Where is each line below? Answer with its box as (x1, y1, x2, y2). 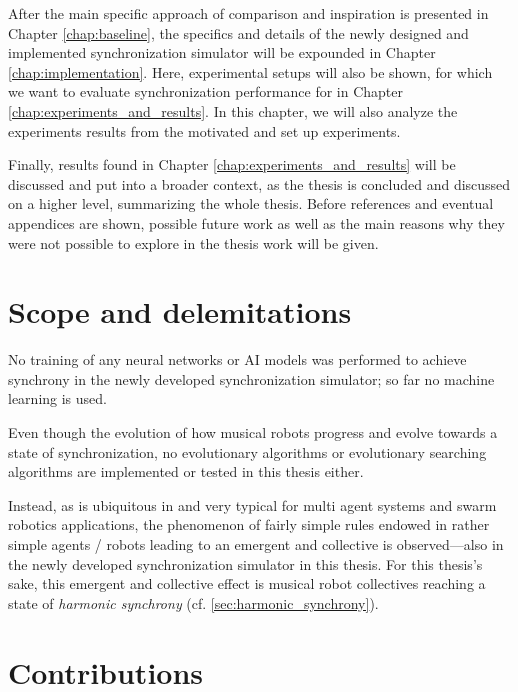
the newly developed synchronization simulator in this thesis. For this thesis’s (8, 553, 483, 574)
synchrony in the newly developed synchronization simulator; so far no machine (8, 368, 495, 389)
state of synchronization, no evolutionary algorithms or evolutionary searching (8, 441, 487, 462)
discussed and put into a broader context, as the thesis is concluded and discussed (8, 173, 511, 194)
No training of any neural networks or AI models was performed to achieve (8, 349, 467, 370)
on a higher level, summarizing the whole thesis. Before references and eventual (8, 193, 494, 214)
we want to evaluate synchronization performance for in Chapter (8, 81, 403, 102)
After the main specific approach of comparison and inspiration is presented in (8, 3, 489, 23)
